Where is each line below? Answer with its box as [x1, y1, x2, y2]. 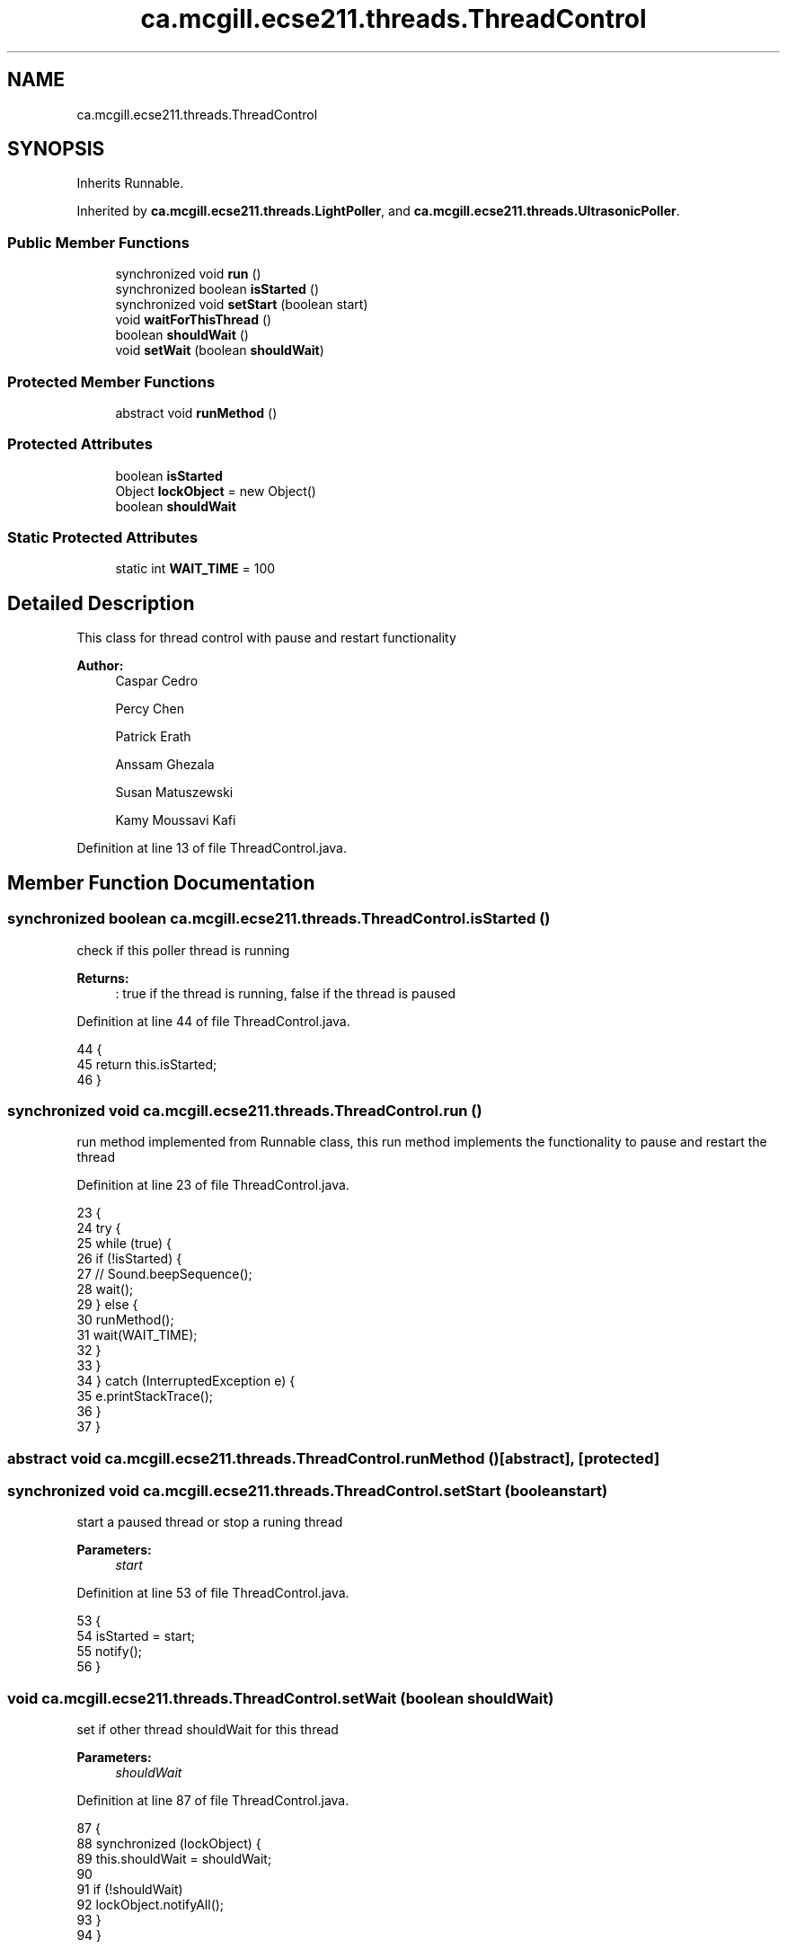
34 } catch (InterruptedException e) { [76, 1373, 296, 1389]
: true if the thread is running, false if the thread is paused [115, 985, 456, 1001]
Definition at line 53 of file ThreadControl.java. [76, 1585, 349, 1601]
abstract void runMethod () [115, 404, 278, 421]
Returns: [76, 970, 129, 986]
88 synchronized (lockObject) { [76, 1836, 261, 1852]
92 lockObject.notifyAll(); [76, 1897, 225, 1913]
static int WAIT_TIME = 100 [115, 561, 276, 577]
